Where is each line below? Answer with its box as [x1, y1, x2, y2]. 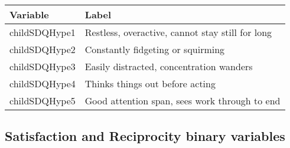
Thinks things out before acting [84, 77, 216, 90]
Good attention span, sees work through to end [84, 94, 281, 107]
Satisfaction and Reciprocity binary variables [5, 127, 285, 145]
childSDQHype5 [9, 94, 76, 107]
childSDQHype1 [9, 25, 76, 39]
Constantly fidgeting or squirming [84, 42, 225, 56]
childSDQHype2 [9, 42, 76, 56]
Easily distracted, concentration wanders [84, 60, 253, 73]
